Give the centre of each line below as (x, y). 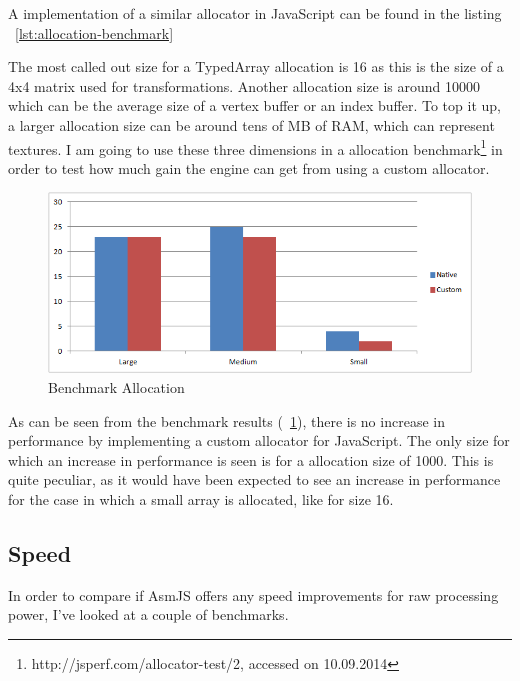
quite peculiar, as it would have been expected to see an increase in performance (254, 479)
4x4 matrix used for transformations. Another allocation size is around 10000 (244, 85)
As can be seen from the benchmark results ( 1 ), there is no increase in (226, 420)
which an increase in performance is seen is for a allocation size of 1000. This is (251, 459)
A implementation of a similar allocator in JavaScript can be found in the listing (255, 13)
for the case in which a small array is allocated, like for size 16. (201, 498)
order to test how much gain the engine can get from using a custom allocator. (249, 167)
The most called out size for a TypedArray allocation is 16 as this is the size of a (256, 66)
